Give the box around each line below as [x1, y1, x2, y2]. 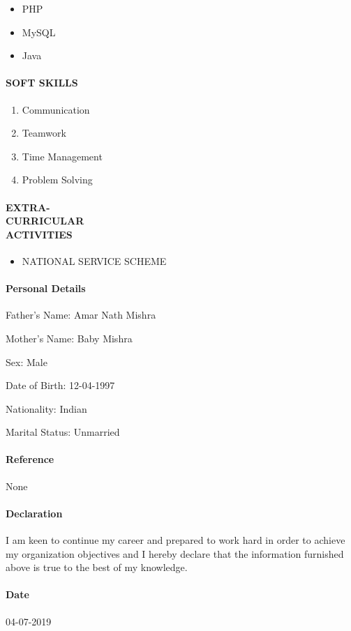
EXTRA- [6, 199, 50, 214]
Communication [22, 102, 90, 116]
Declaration [6, 505, 63, 520]
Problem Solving [22, 172, 93, 187]
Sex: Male [6, 354, 47, 369]
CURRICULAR [6, 213, 84, 228]
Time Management [22, 149, 103, 163]
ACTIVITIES [6, 227, 73, 241]
